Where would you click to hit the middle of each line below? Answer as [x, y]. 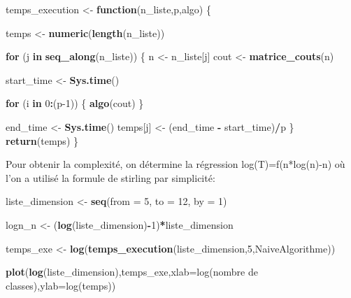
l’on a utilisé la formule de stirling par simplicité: [110, 177]
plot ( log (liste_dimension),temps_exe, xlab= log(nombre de [132, 272]
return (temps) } [42, 140]
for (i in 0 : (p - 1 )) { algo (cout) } [75, 103]
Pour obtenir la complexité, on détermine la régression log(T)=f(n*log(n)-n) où [175, 164]
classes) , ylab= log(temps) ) [61, 285]
